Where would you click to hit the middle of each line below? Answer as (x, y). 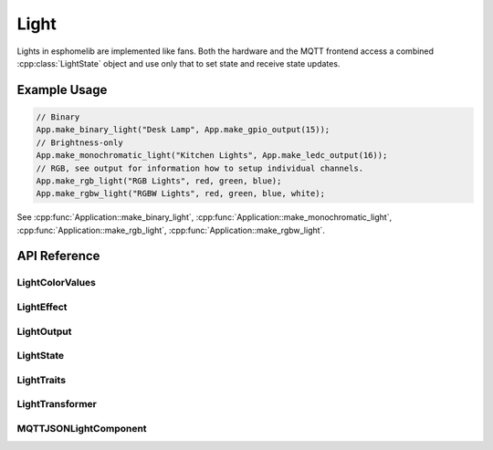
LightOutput (44, 331)
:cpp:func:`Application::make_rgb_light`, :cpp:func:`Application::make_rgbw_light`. (171, 230)
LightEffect (42, 307)
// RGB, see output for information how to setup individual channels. (200, 168)
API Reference (58, 256)
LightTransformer (57, 404)
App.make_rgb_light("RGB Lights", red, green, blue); (159, 181)
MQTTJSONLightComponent (82, 428)
